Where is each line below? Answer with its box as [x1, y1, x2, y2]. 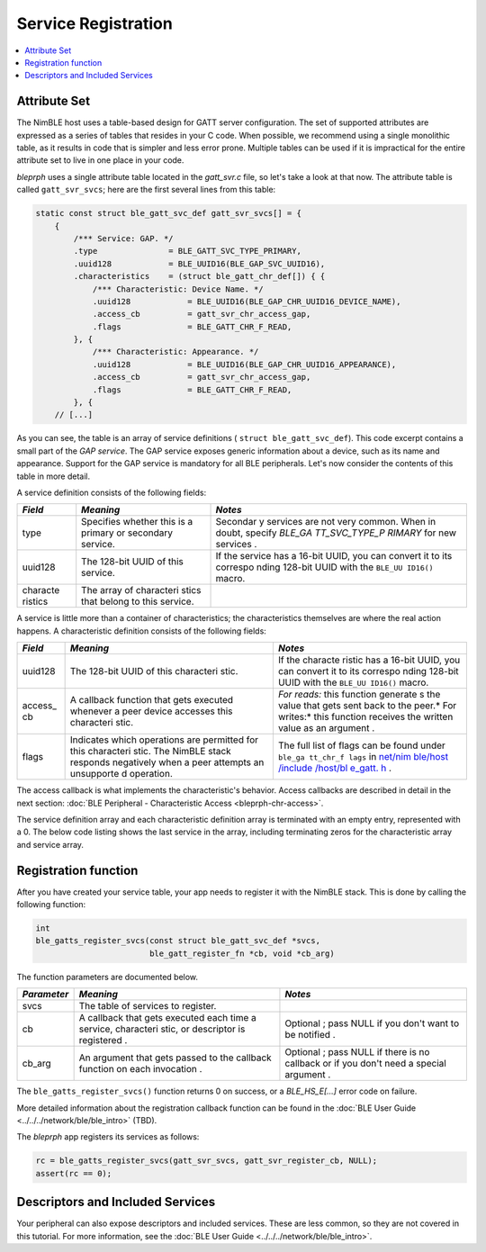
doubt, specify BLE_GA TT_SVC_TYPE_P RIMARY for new [215, 527, 457, 539]
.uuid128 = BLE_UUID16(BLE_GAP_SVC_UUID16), [73, 258, 326, 269]
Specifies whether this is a [81, 516, 193, 528]
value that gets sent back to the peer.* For [277, 699, 457, 712]
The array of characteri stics [81, 584, 202, 597]
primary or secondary [81, 527, 174, 539]
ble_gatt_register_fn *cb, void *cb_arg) [148, 948, 335, 959]
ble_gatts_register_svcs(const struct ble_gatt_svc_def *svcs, [35, 936, 321, 946]
